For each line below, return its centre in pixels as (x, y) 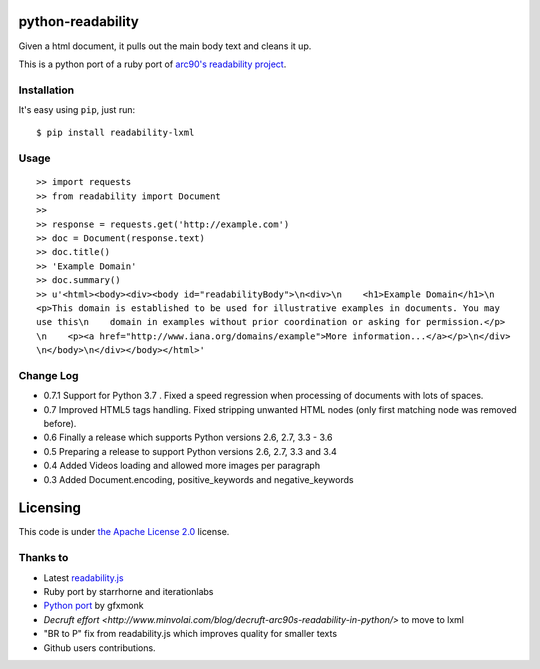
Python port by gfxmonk (93, 606)
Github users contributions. (99, 647)
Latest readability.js (83, 577)
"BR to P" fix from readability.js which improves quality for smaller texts (190, 634)
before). (60, 423)
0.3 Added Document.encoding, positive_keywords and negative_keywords (198, 479)
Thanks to (43, 558)
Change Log (48, 375)
